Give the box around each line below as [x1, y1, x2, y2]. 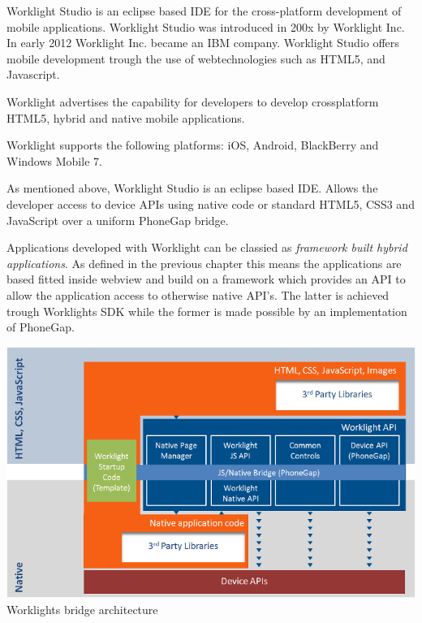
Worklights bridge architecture [6, 600, 158, 617]
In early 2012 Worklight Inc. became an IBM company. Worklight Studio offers [6, 34, 399, 51]
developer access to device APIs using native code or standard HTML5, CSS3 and [6, 195, 415, 212]
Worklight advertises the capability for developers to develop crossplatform [6, 93, 379, 110]
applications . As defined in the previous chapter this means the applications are [6, 254, 402, 271]
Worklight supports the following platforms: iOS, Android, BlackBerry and [6, 136, 379, 154]
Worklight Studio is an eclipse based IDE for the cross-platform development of [6, 2, 402, 19]
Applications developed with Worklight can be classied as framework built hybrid [6, 239, 407, 256]
